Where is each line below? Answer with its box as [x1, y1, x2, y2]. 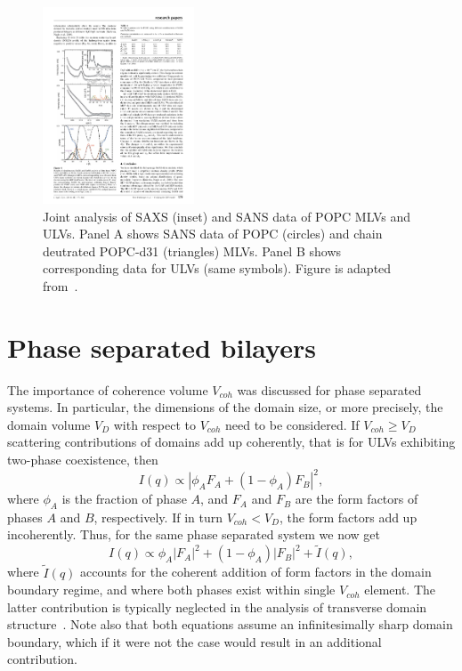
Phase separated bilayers [7, 328, 316, 365]
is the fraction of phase [61, 489, 187, 508]
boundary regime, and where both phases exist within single [7, 580, 336, 599]
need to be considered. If [224, 415, 360, 433]
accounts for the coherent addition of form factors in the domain [80, 562, 432, 581]
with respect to [113, 415, 197, 433]
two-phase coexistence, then [7, 450, 158, 468]
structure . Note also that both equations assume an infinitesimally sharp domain [7, 615, 453, 634]
